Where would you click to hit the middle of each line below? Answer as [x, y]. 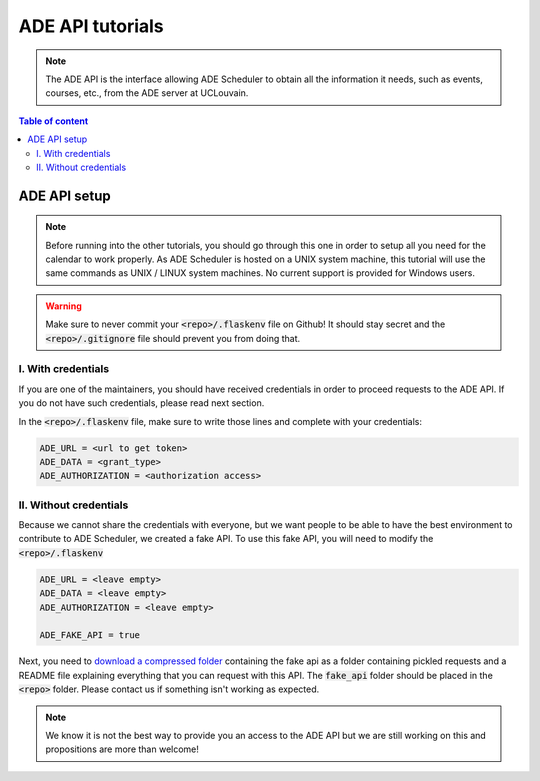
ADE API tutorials [91, 26]
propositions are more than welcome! [122, 749]
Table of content [53, 121]
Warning [63, 306]
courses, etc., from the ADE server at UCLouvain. [147, 93]
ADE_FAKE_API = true [89, 635]
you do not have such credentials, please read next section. [141, 403]
